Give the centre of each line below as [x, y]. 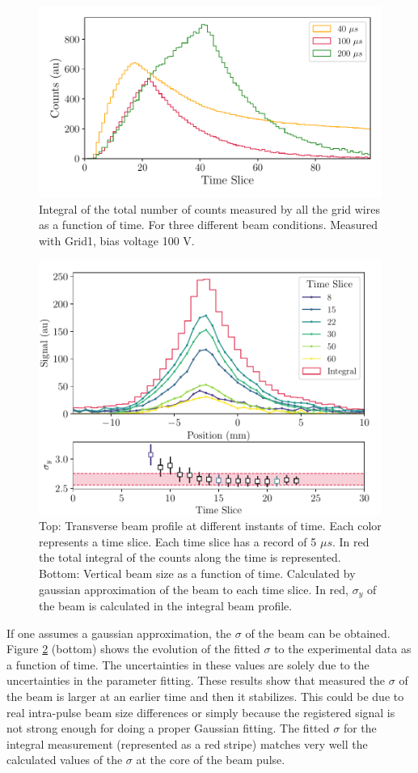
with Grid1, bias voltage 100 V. [117, 240]
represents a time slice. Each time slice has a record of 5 [178, 541]
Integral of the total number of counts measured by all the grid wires [209, 208]
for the [360, 728]
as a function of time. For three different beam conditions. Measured [209, 225]
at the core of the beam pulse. [211, 760]
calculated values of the [65, 760]
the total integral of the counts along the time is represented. [190, 557]
